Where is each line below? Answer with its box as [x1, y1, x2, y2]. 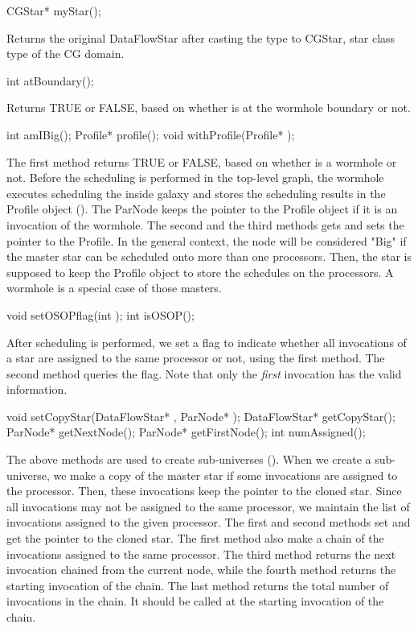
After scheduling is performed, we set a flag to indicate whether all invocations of [6, 333, 407, 350]
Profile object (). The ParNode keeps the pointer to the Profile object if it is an [6, 200, 398, 217]
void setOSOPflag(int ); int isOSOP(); [6, 306, 195, 323]
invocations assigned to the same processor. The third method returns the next [6, 545, 396, 562]
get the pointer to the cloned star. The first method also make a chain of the [6, 530, 384, 547]
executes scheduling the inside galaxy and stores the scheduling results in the [6, 184, 386, 201]
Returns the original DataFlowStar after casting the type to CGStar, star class [6, 29, 395, 46]
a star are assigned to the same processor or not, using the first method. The [6, 349, 385, 366]
